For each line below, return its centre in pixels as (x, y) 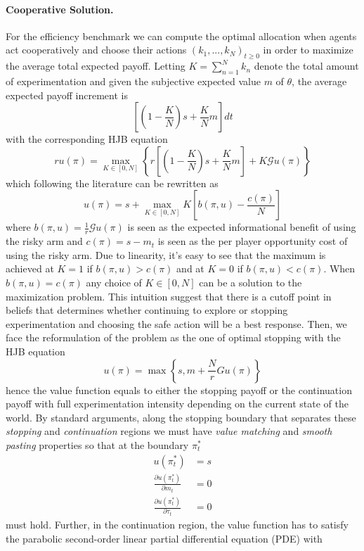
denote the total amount (306, 66)
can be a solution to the (251, 282)
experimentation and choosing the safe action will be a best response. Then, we (176, 323)
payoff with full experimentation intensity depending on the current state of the (177, 404)
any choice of (114, 282)
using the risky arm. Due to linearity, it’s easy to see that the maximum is (166, 254)
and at (190, 268)
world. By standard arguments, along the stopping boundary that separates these (181, 417)
